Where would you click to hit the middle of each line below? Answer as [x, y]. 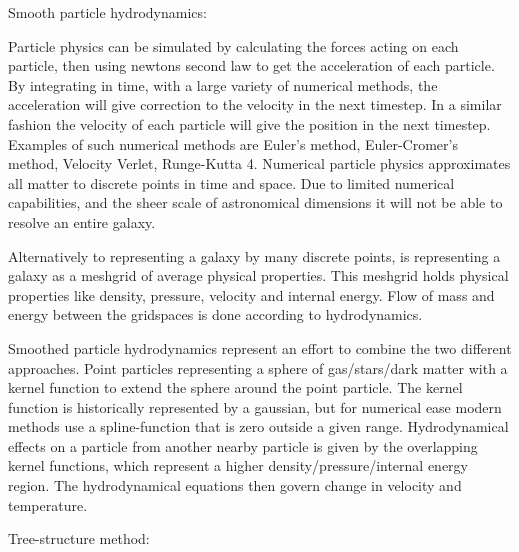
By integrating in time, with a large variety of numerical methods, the [223, 84]
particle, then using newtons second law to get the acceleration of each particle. [251, 65]
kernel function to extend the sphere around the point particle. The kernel [235, 387]
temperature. [48, 504]
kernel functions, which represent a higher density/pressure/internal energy [238, 465]
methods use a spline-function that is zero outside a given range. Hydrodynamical [258, 426]
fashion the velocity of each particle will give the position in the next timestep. [249, 123]
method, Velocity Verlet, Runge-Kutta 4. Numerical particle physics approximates [259, 163]
